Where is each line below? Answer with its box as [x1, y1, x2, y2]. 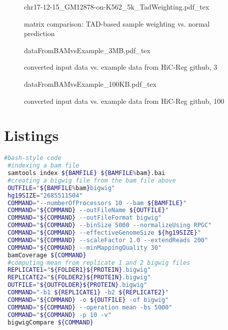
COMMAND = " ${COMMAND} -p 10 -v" [7, 311, 111, 318]
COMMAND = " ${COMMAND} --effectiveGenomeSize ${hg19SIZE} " [7, 229, 201, 237]
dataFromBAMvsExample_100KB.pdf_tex [24, 78, 156, 89]
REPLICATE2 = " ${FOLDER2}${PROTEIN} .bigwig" [7, 274, 151, 281]
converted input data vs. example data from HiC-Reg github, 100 [24, 95, 224, 106]
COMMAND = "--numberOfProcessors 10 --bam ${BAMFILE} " [7, 199, 187, 207]
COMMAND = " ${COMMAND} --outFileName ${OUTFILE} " [7, 207, 169, 214]
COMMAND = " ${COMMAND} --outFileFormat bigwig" [7, 214, 162, 222]
